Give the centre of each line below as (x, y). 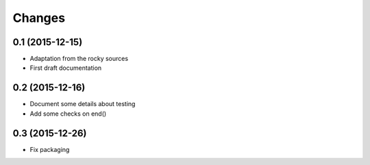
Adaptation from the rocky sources (79, 59)
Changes (39, 18)
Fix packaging (50, 149)
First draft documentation (66, 68)
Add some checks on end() (68, 114)
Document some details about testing (83, 104)
